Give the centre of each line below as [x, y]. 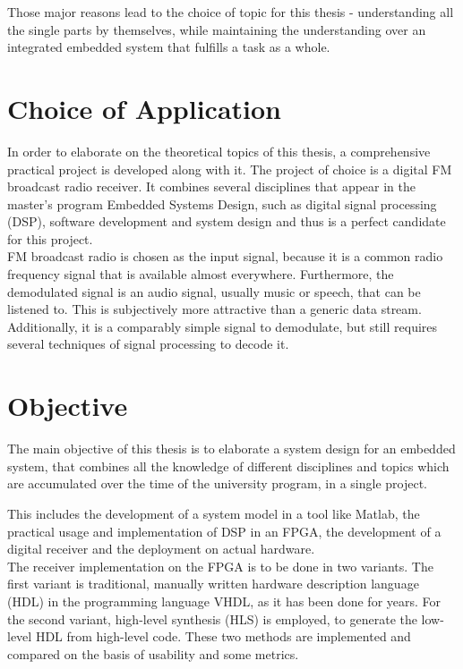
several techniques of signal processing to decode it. [148, 344]
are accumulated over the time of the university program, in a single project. [217, 483]
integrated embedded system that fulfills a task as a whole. [169, 47]
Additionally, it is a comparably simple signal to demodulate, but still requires [223, 326]
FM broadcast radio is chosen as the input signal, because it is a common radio [225, 256]
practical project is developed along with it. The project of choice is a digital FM [230, 169]
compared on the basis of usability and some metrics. [153, 653]
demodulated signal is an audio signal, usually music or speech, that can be [214, 291]
